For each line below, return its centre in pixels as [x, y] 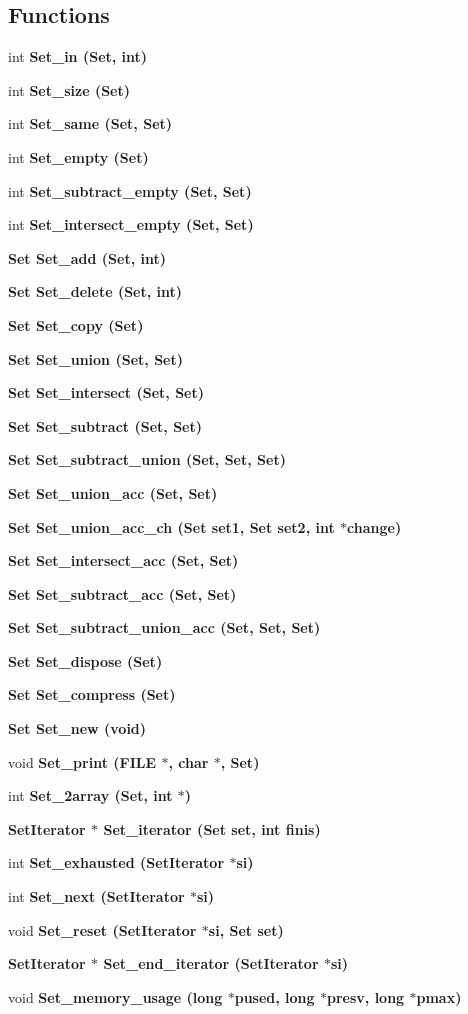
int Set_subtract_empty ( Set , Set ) [130, 190]
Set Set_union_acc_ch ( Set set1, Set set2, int [171, 526]
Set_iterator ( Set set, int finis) [212, 828]
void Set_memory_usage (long [115, 996]
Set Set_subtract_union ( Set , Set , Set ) [147, 459]
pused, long [274, 996]
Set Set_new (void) [77, 728]
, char [188, 761]
